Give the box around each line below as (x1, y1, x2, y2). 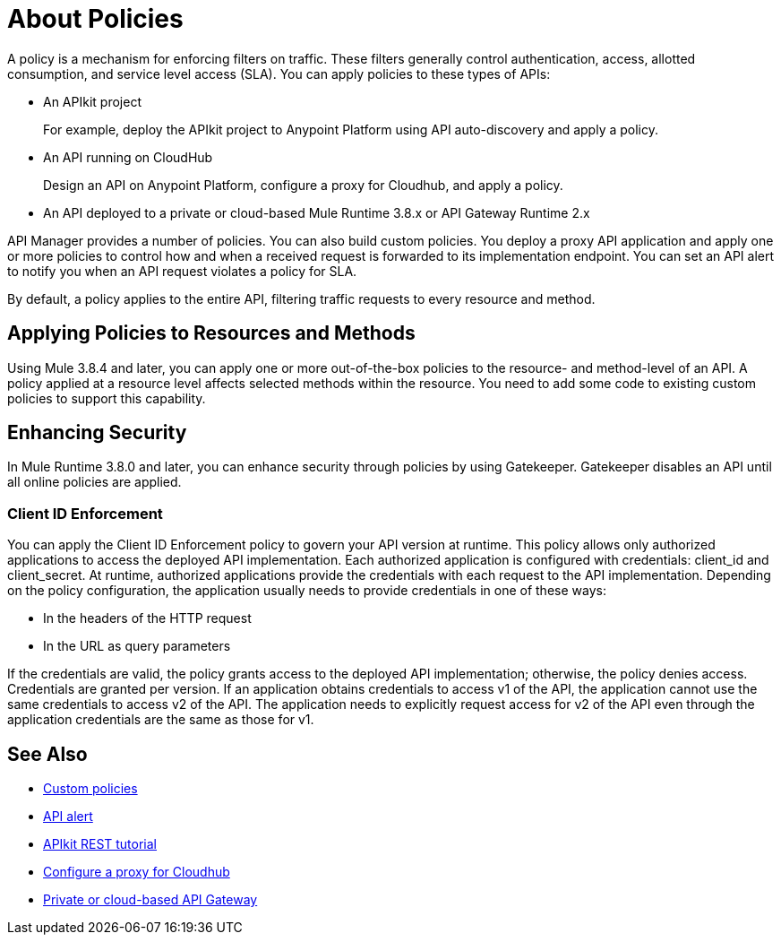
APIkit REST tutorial (43, 836, 158, 852)
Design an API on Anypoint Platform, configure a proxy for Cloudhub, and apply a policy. (43, 177, 563, 193)
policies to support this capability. (7, 390, 206, 406)
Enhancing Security (7, 421, 187, 445)
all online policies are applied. (7, 474, 182, 490)
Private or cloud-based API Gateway (43, 892, 258, 908)
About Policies (7, 4, 184, 34)
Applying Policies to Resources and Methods (7, 322, 416, 345)
